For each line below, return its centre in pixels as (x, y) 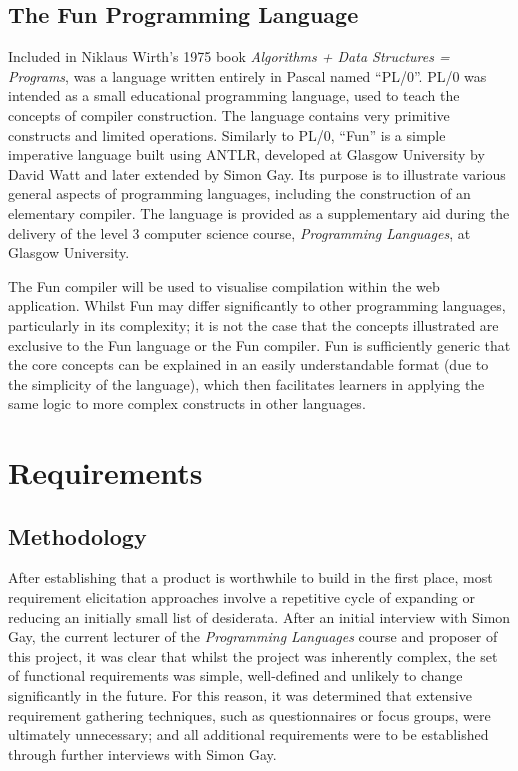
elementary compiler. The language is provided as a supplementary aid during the (259, 212)
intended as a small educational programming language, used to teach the (234, 95)
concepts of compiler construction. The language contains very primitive (229, 114)
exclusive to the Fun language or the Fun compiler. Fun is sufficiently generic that (259, 344)
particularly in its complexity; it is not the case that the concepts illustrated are (253, 324)
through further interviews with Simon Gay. (142, 753)
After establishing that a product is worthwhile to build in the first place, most (250, 577)
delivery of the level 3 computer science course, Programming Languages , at (239, 232)
